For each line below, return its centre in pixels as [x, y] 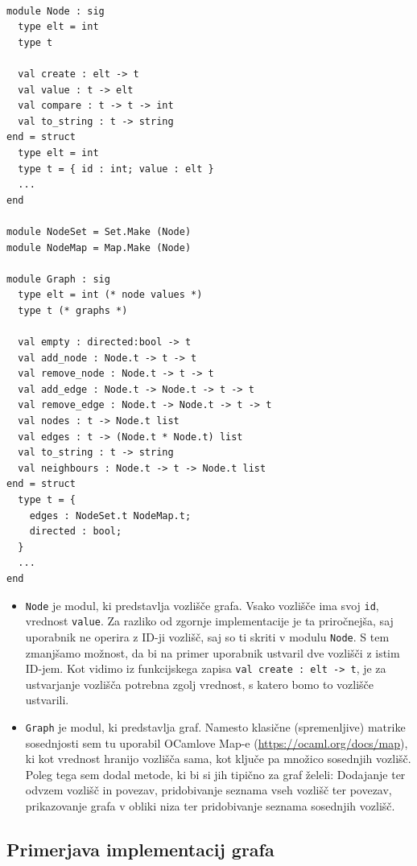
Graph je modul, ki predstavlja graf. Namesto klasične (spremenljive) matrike [215, 726]
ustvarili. [47, 700]
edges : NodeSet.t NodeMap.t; [110, 515]
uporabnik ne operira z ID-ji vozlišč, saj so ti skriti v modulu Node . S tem [207, 636]
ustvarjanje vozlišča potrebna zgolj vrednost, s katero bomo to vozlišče [199, 684]
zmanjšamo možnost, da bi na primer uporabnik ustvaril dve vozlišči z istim [213, 652]
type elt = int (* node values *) [110, 295]
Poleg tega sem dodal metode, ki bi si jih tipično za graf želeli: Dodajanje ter [215, 774]
